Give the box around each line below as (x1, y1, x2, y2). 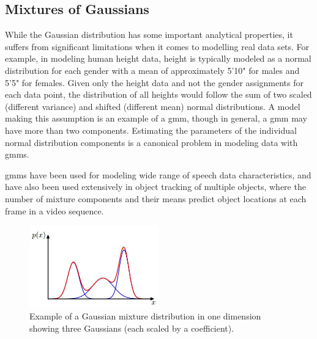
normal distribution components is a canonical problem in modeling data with (5, 136, 298, 148)
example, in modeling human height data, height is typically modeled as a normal (5, 52, 311, 65)
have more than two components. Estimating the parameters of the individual (5, 123, 297, 136)
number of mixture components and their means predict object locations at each (5, 192, 307, 205)
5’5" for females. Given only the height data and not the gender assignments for (5, 76, 304, 89)
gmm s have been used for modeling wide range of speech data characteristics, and (5, 168, 311, 181)
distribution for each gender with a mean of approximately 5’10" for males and (5, 64, 300, 76)
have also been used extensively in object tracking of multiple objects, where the (5, 180, 306, 193)
